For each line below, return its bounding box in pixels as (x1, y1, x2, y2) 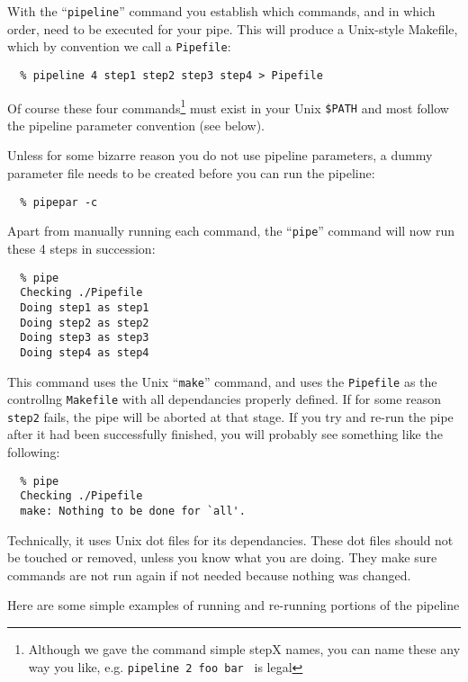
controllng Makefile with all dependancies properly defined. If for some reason (7, 390, 442, 408)
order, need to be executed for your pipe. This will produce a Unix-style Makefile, (7, 19, 458, 38)
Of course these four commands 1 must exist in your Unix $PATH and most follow (7, 95, 449, 117)
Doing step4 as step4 (20, 345, 149, 359)
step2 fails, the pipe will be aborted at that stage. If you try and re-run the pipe (7, 407, 454, 426)
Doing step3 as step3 (20, 331, 149, 345)
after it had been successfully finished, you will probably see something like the (7, 425, 443, 444)
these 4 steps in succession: (7, 238, 156, 257)
